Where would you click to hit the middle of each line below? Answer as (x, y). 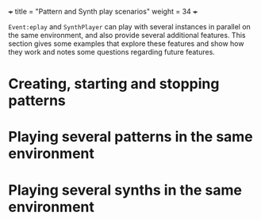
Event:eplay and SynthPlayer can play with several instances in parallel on (130, 27)
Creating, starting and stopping (114, 84)
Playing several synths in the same (125, 190)
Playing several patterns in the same (131, 137)
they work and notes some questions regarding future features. (112, 52)
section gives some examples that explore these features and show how (126, 44)
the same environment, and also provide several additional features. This (127, 35)
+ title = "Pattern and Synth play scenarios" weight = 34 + (103, 11)
